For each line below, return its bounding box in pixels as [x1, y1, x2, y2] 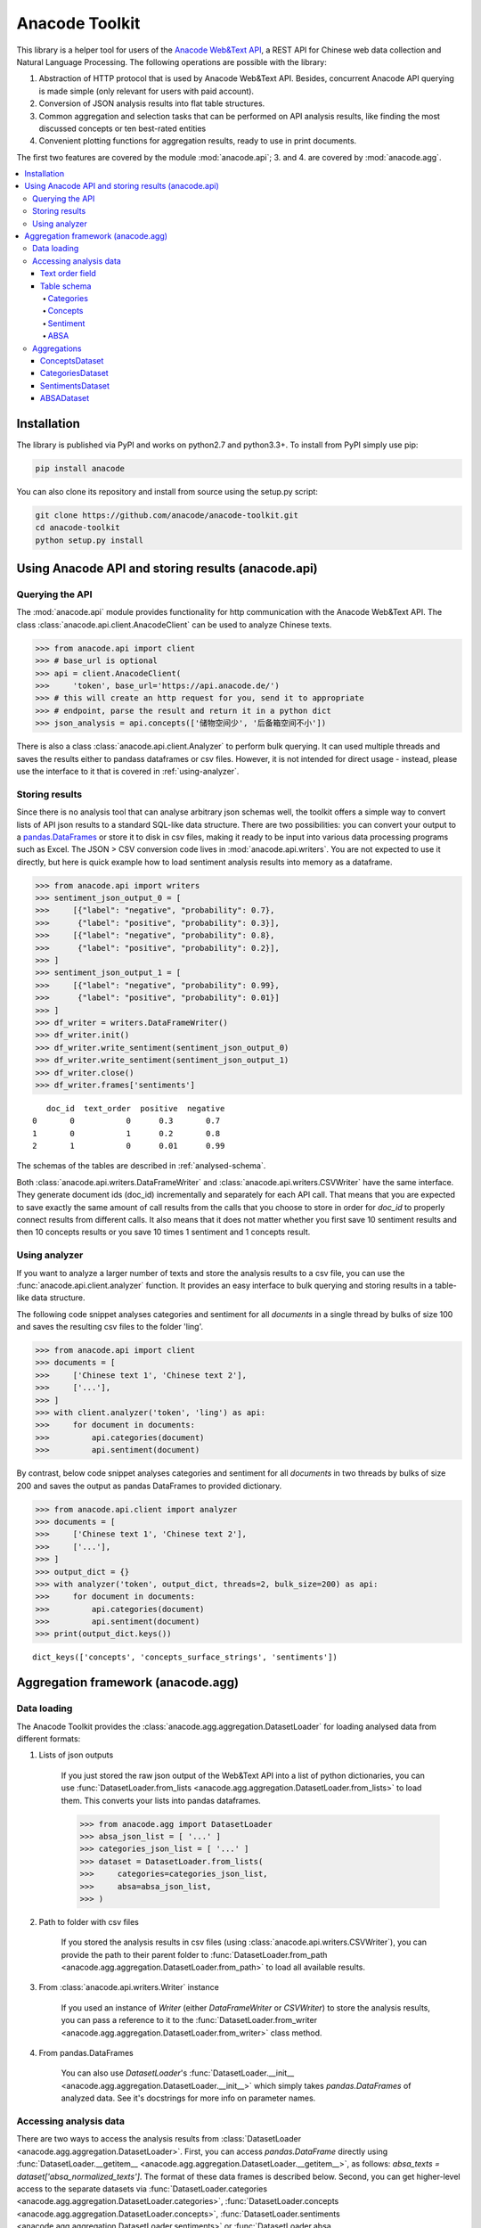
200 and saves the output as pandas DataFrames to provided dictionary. [16, 1480, 282, 1491]
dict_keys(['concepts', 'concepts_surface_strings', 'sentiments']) [32, 1652, 338, 1662]
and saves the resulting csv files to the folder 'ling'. [16, 1322, 204, 1332]
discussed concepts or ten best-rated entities [38, 123, 207, 134]
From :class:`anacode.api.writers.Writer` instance [38, 1982, 220, 1993]
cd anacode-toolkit [35, 522, 120, 533]
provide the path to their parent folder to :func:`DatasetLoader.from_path [61, 1949, 328, 1960]
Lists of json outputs [38, 1749, 114, 1760]
